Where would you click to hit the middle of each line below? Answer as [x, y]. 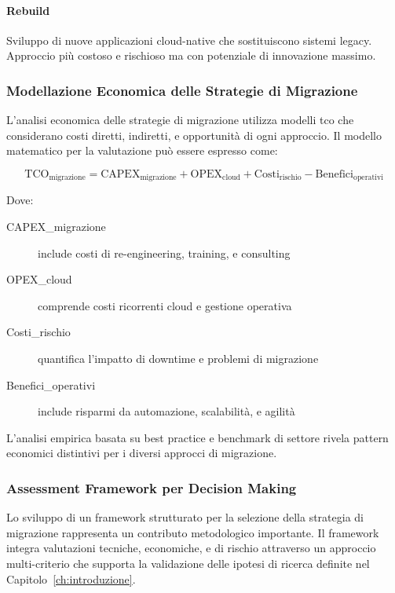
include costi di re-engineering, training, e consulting [164, 253]
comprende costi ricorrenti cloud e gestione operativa [165, 305]
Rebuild [28, 10]
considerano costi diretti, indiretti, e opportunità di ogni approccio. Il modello [194, 135]
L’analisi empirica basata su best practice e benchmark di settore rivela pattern [197, 437]
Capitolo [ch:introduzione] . [71, 578]
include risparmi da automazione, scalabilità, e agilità [166, 411]
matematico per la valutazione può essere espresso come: [142, 150]
